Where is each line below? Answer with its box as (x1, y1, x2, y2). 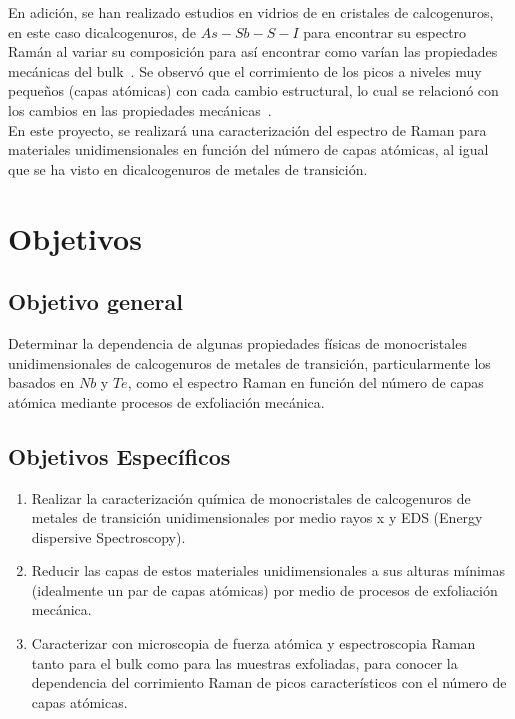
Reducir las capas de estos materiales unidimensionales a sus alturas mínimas (31, 560, 506, 581)
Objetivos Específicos (8, 440, 231, 471)
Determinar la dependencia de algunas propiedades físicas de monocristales (8, 332, 467, 353)
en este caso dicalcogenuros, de (8, 21, 197, 42)
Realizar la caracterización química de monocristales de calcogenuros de (31, 487, 471, 508)
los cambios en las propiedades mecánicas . (8, 99, 272, 120)
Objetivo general (8, 286, 183, 317)
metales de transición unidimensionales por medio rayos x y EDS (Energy (31, 507, 483, 528)
